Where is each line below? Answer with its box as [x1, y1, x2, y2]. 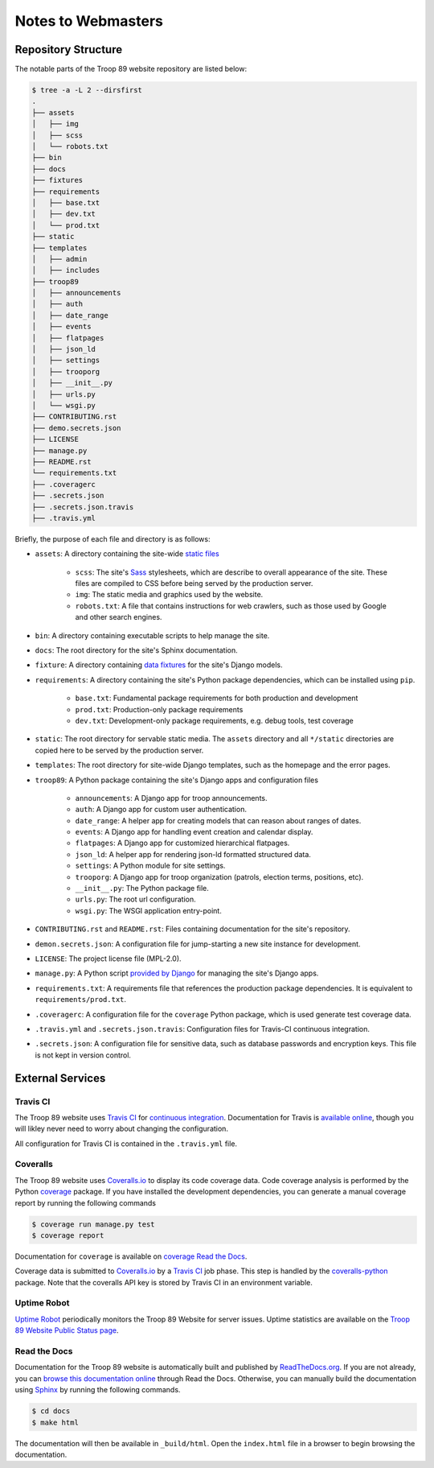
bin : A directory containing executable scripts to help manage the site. [35, 630, 270, 640]
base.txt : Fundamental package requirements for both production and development [75, 693, 358, 703]
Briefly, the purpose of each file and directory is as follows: [14, 534, 211, 543]
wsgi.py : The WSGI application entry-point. [75, 905, 223, 915]
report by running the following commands [14, 1198, 157, 1207]
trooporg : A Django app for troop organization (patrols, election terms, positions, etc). [75, 872, 364, 881]
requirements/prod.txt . [35, 995, 127, 1004]
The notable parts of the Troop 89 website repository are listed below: [14, 64, 248, 74]
